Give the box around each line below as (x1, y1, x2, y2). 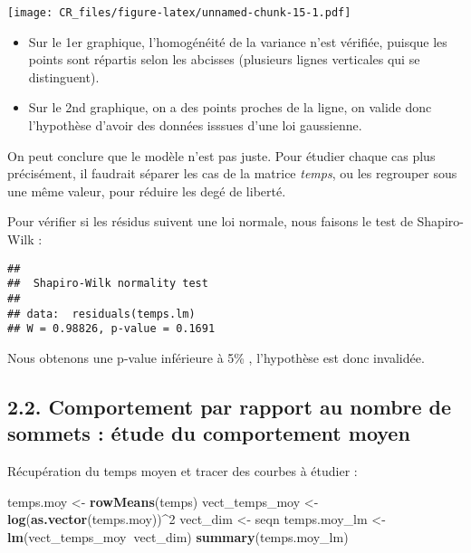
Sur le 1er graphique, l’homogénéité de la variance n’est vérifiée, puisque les (28, 32, 447, 51)
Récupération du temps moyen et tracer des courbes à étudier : (7, 462, 358, 481)
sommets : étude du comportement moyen (7, 419, 410, 447)
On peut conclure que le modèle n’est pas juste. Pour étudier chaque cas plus (7, 146, 436, 165)
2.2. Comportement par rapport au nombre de (7, 392, 452, 420)
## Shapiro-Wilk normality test (7, 277, 208, 291)
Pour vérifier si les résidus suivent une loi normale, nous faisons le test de (7, 212, 413, 231)
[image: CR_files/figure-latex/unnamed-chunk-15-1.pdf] (7, 6, 351, 19)
